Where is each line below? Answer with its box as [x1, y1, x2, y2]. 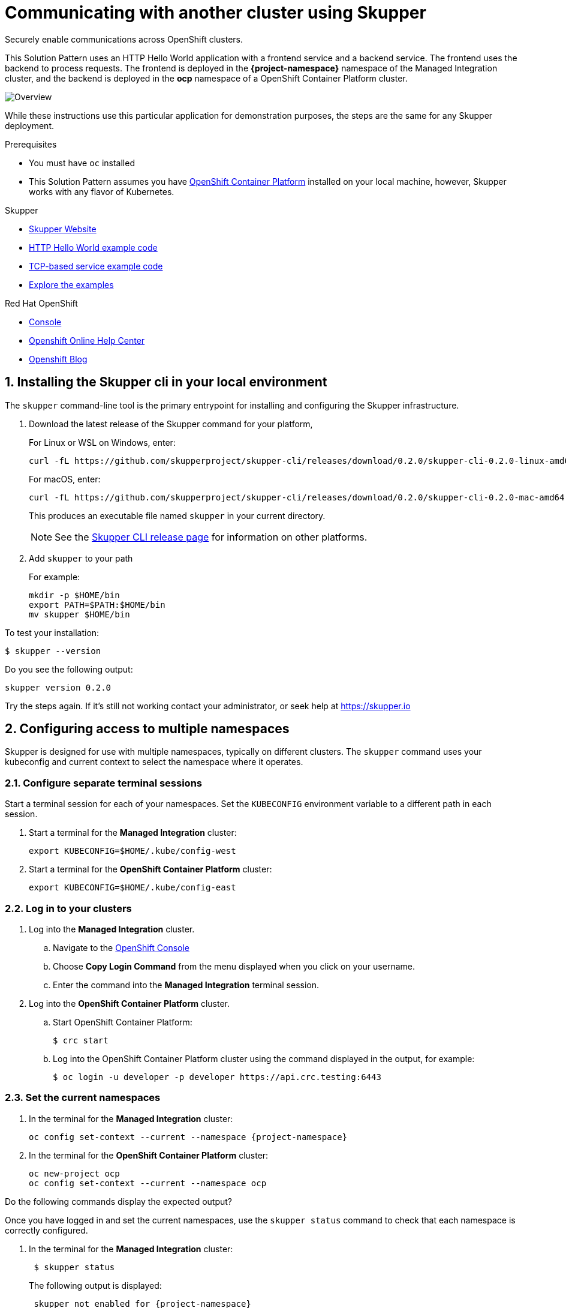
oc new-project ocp [29, 1168, 120, 1178]
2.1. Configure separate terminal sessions [5, 776, 202, 789]
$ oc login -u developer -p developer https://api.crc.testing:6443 [53, 1072, 381, 1082]
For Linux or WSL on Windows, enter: [29, 437, 176, 448]
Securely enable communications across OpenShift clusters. [5, 34, 243, 44]
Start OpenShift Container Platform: [53, 1016, 192, 1027]
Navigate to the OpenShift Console [53, 942, 189, 953]
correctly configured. [5, 1225, 88, 1235]
